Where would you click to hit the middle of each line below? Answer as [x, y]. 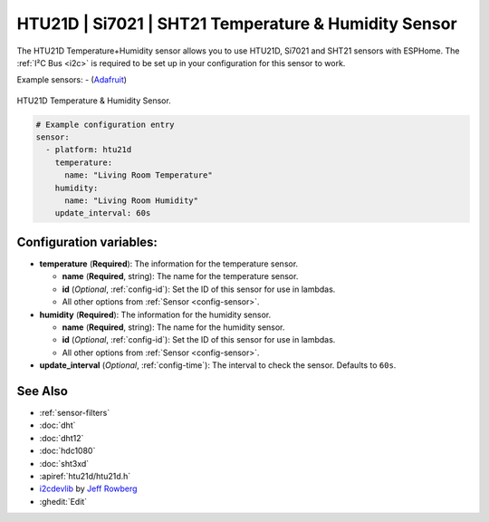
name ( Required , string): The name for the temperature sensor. [180, 276]
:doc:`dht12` [62, 438]
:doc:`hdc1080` [67, 451]
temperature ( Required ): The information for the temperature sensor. [169, 264]
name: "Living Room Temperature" [139, 175]
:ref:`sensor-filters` [75, 412]
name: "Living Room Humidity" [132, 201]
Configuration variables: [87, 242]
